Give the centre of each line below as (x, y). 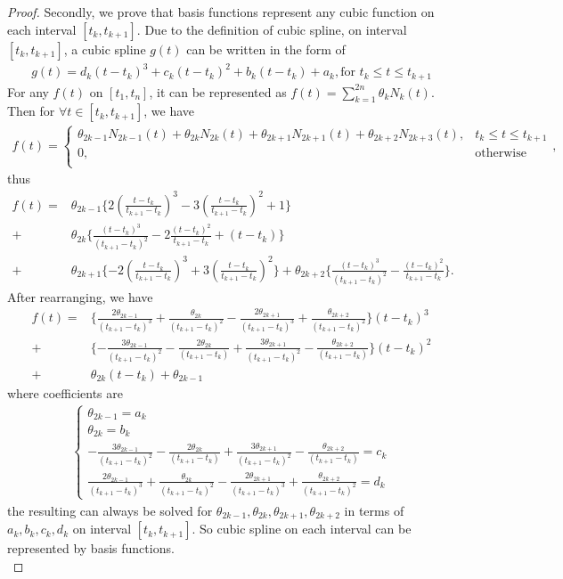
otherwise (501, 154)
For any (28, 91)
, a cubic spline (105, 49)
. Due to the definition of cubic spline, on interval (272, 29)
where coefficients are (65, 392)
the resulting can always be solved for (110, 510)
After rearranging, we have (80, 296)
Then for (31, 111)
